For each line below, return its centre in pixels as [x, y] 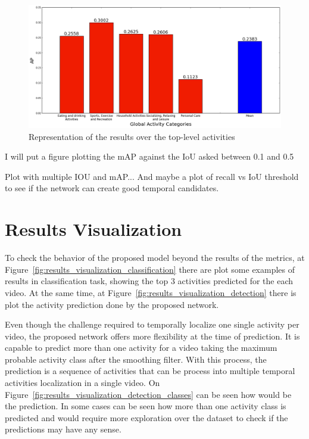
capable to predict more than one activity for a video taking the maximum [141, 348]
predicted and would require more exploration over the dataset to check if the [146, 417]
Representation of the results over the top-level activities [132, 136]
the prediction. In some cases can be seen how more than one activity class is [146, 406]
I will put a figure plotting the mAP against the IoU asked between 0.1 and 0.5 [149, 156]
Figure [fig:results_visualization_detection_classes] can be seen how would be [148, 394]
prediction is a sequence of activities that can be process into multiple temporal [150, 371]
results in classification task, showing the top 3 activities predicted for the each [149, 281]
